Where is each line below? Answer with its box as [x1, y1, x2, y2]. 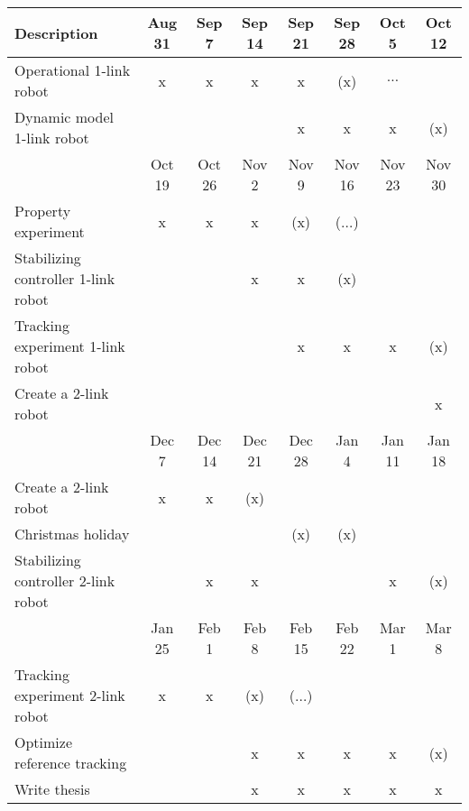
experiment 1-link [14, 336, 125, 356]
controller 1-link [14, 268, 115, 289]
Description [14, 22, 98, 43]
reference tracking [14, 752, 127, 773]
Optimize [14, 732, 73, 752]
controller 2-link [14, 570, 115, 591]
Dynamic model [14, 106, 115, 127]
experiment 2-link [14, 685, 125, 705]
